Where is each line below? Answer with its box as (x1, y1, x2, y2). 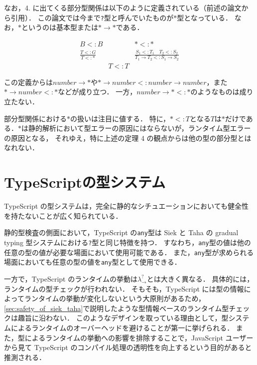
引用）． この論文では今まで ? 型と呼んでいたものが (10, 12, 174, 22)
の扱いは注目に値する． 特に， (70, 113, 170, 123)
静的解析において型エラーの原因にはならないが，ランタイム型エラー (28, 123, 251, 133)
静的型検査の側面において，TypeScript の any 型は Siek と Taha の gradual (4, 227, 239, 238)
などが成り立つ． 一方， (58, 86, 137, 97)
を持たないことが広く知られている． (4, 210, 123, 221)
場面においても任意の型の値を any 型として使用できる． (4, 257, 181, 267)
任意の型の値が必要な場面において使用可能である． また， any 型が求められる (4, 247, 254, 257)
